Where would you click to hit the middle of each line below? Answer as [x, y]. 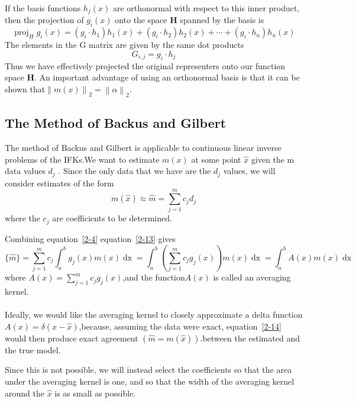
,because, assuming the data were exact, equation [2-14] [180, 326]
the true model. [33, 349]
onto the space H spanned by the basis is [190, 20]
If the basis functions [43, 8]
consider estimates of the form [59, 183]
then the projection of [44, 20]
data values [25, 171]
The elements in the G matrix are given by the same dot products [124, 45]
